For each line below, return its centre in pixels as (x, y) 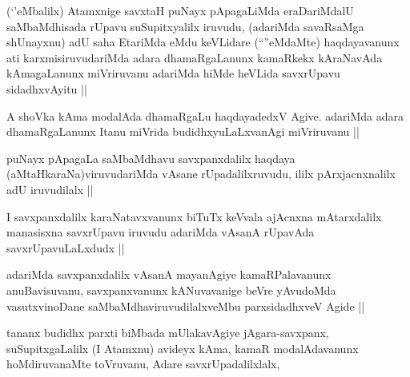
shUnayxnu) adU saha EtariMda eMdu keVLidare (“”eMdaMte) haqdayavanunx (203, 42)
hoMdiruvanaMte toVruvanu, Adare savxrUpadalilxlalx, (143, 364)
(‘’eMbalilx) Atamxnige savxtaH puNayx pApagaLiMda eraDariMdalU (180, 10)
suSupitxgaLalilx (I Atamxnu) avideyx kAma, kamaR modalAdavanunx (183, 348)
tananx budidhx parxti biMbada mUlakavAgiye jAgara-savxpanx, (168, 333)
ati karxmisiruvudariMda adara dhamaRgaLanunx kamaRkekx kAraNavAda (195, 57)
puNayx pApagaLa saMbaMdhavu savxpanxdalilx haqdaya (151, 158)
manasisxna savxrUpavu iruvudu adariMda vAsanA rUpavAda (161, 232)
